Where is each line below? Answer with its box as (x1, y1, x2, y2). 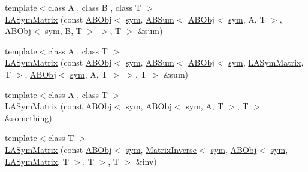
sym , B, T (45, 24, 82, 37)
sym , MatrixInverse (125, 143, 197, 155)
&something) (5, 111, 52, 124)
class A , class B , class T (48, 1, 141, 13)
